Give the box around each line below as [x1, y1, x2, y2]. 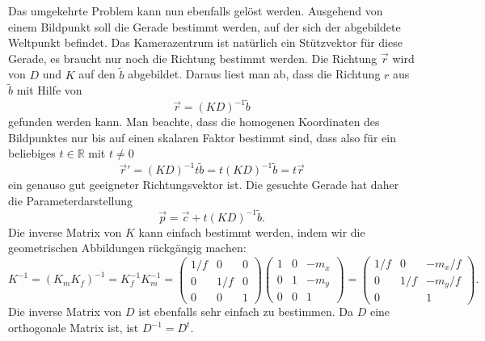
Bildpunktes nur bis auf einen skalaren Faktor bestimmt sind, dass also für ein [8, 128, 396, 145]
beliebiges [8, 145, 56, 162]
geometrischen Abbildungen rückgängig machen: [8, 239, 247, 256]
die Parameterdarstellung [8, 192, 133, 208]
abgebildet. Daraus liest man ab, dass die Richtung [128, 65, 381, 82]
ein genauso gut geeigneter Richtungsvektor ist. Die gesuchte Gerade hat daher [8, 176, 399, 193]
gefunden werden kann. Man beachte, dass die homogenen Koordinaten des [8, 113, 380, 130]
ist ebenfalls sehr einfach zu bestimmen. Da [138, 303, 354, 320]
